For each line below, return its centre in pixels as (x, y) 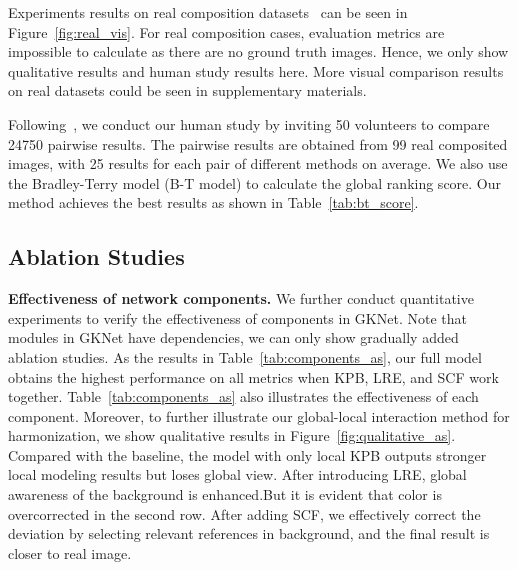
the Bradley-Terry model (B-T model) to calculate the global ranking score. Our (255, 182)
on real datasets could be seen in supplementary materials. (187, 90)
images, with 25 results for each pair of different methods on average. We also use (258, 163)
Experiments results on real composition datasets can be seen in (208, 12)
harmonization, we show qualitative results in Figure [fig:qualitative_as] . (232, 435)
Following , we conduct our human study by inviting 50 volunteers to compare (249, 123)
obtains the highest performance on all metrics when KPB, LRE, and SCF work (253, 376)
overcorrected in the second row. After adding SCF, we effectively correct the (244, 513)
